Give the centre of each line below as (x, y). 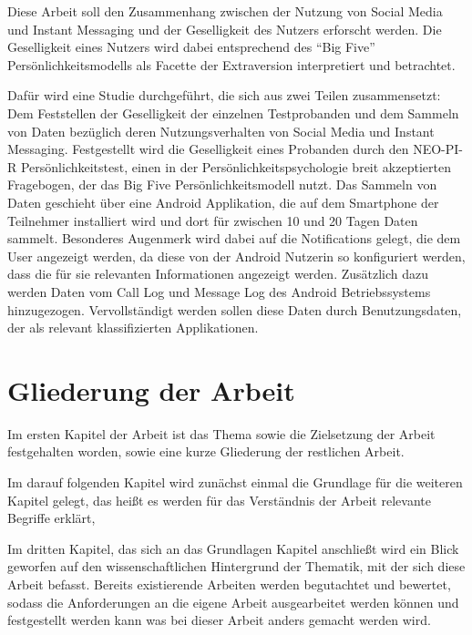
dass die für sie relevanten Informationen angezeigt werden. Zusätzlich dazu (218, 274)
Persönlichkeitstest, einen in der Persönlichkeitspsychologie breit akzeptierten (236, 166)
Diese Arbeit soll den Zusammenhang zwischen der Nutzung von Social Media (225, 11)
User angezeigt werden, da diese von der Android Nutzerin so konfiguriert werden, (236, 256)
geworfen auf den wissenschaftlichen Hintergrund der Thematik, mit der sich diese (236, 566)
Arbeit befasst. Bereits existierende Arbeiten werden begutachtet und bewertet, (229, 584)
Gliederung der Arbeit (151, 389)
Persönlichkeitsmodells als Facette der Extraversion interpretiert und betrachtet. (231, 64)
